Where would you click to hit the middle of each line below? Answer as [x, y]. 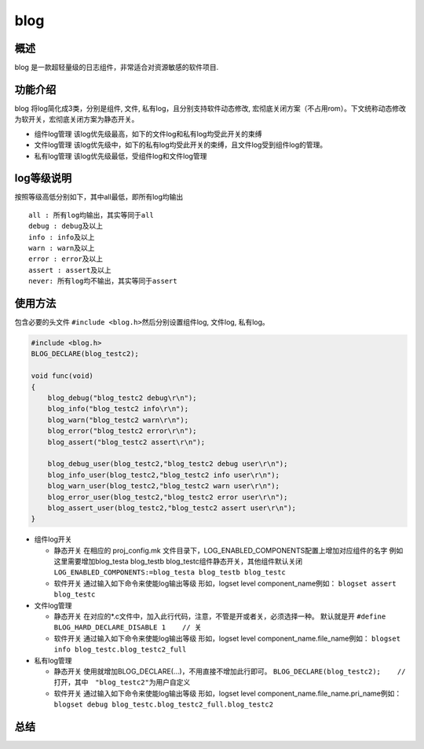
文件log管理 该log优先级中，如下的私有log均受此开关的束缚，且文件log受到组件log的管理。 [181, 145]
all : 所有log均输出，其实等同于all [91, 215]
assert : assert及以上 [70, 270]
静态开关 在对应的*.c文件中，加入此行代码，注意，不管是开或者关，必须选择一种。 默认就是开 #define [220, 616]
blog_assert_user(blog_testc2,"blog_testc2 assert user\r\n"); [172, 508]
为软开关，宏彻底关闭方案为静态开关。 [77, 119]
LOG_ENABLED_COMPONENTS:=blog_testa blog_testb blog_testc [170, 573]
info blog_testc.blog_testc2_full [120, 650]
